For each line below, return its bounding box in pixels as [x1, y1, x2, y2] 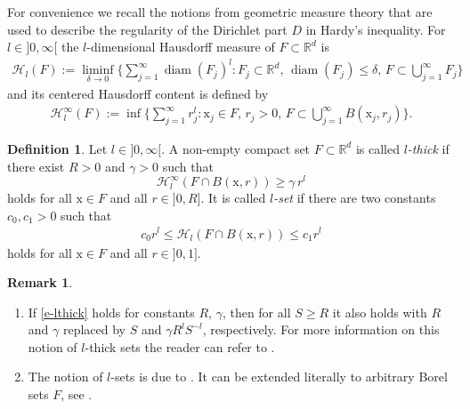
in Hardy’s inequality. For [305, 20, 446, 38]
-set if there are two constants [273, 188, 436, 207]
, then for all [222, 302, 291, 321]
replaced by [62, 320, 126, 339]
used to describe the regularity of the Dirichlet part [7, 20, 288, 38]
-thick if [407, 139, 450, 157]
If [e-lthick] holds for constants [28, 302, 195, 321]
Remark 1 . [7, 273, 73, 292]
